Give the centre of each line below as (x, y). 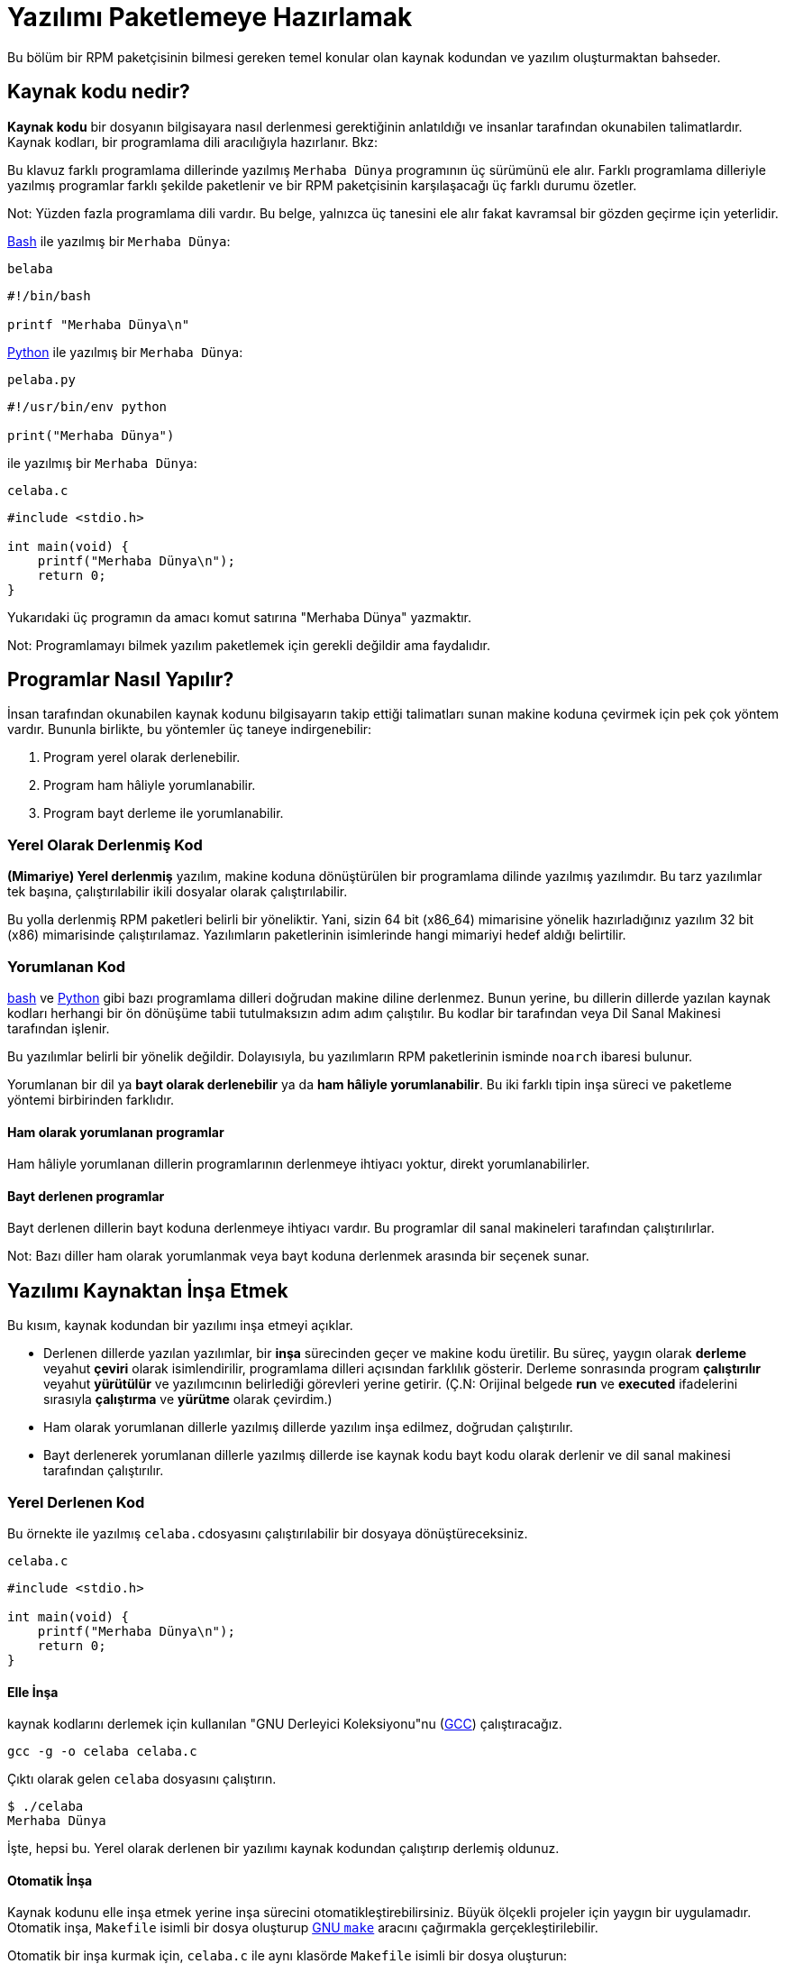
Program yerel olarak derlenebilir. (142, 757)
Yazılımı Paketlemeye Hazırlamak (210, 17)
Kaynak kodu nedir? (99, 92)
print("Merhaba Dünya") (91, 435)
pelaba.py (41, 379)
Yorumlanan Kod (67, 966)
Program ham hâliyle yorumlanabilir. (150, 785)
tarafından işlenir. (59, 1028)
